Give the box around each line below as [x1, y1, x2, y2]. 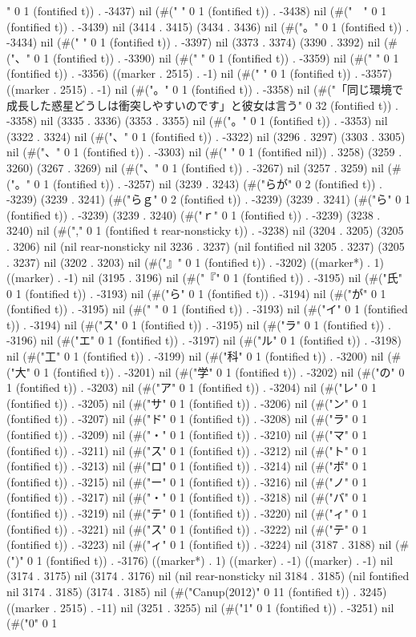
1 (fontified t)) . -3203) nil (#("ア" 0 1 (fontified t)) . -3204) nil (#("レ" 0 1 [6, 379, 377, 396]
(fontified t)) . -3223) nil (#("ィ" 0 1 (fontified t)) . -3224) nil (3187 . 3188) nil [6, 536, 392, 553]
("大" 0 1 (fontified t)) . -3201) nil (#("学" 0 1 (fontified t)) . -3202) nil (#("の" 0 [6, 363, 405, 380]
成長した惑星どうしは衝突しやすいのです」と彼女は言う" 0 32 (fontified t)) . [6, 96, 398, 113]
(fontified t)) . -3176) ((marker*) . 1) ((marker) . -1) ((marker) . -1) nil [46, 551, 394, 568]
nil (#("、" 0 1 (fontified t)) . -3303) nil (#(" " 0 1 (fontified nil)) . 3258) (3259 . [6, 143, 402, 160]
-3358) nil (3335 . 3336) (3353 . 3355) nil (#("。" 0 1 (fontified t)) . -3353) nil [6, 112, 388, 129]
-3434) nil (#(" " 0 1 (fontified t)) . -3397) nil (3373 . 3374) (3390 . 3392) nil [6, 34, 381, 50]
